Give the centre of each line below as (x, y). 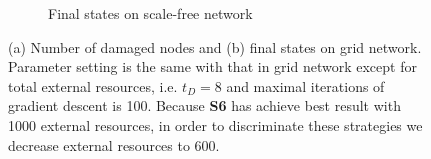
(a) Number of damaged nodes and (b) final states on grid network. (215, 46)
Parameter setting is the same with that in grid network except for (212, 66)
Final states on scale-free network (150, 13)
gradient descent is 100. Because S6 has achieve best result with (204, 105)
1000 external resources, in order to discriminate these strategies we (215, 124)
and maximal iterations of (305, 85)
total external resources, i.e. (93, 85)
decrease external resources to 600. (114, 144)
